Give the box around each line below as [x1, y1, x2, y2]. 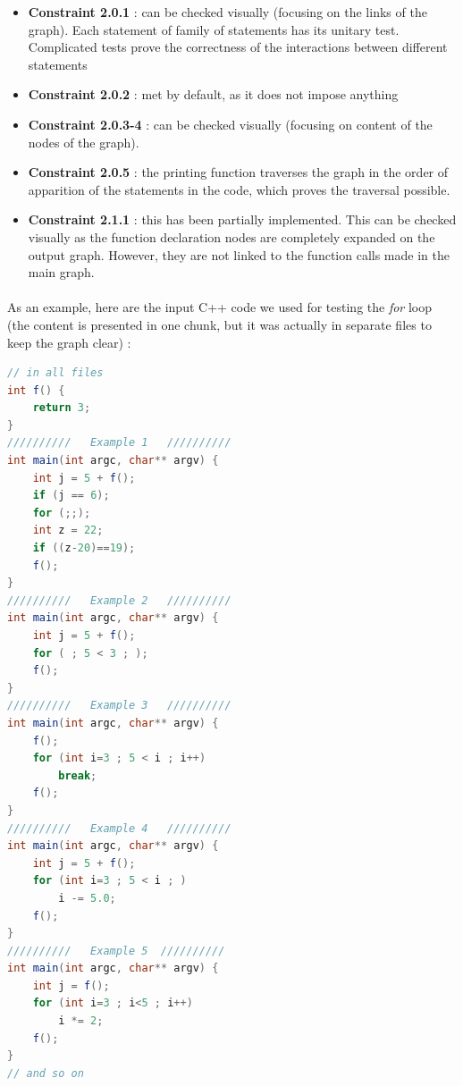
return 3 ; [32, 401, 91, 415]
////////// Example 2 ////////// [7, 594, 231, 607]
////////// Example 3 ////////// [7, 699, 231, 712]
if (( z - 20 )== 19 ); [32, 542, 136, 555]
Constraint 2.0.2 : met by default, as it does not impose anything [28, 85, 399, 104]
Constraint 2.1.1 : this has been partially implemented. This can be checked [28, 210, 457, 229]
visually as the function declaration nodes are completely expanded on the [28, 227, 435, 246]
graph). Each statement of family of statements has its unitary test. [28, 20, 400, 38]
